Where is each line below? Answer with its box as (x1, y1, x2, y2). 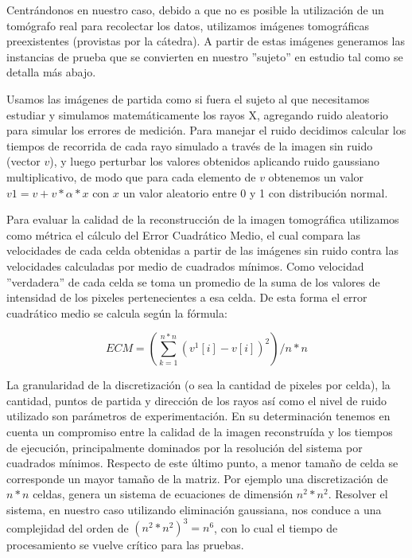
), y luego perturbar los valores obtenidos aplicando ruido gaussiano (49, 153, 380, 170)
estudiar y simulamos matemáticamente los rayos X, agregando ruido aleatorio (6, 106, 389, 123)
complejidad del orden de (6, 519, 129, 536)
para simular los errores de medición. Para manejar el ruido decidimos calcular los (6, 122, 406, 139)
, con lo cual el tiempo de (214, 519, 338, 536)
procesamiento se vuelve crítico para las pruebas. (6, 537, 244, 553)
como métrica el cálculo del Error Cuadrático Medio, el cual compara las (6, 226, 360, 243)
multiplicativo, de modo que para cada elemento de (6, 168, 256, 185)
